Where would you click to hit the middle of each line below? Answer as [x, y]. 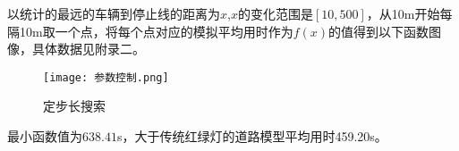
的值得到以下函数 [379, 31]
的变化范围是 [275, 13]
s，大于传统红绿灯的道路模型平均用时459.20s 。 [252, 136]
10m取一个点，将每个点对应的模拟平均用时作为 [156, 31]
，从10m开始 [403, 13]
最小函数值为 [45, 136]
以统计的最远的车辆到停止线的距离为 [114, 13]
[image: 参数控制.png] [106, 77]
